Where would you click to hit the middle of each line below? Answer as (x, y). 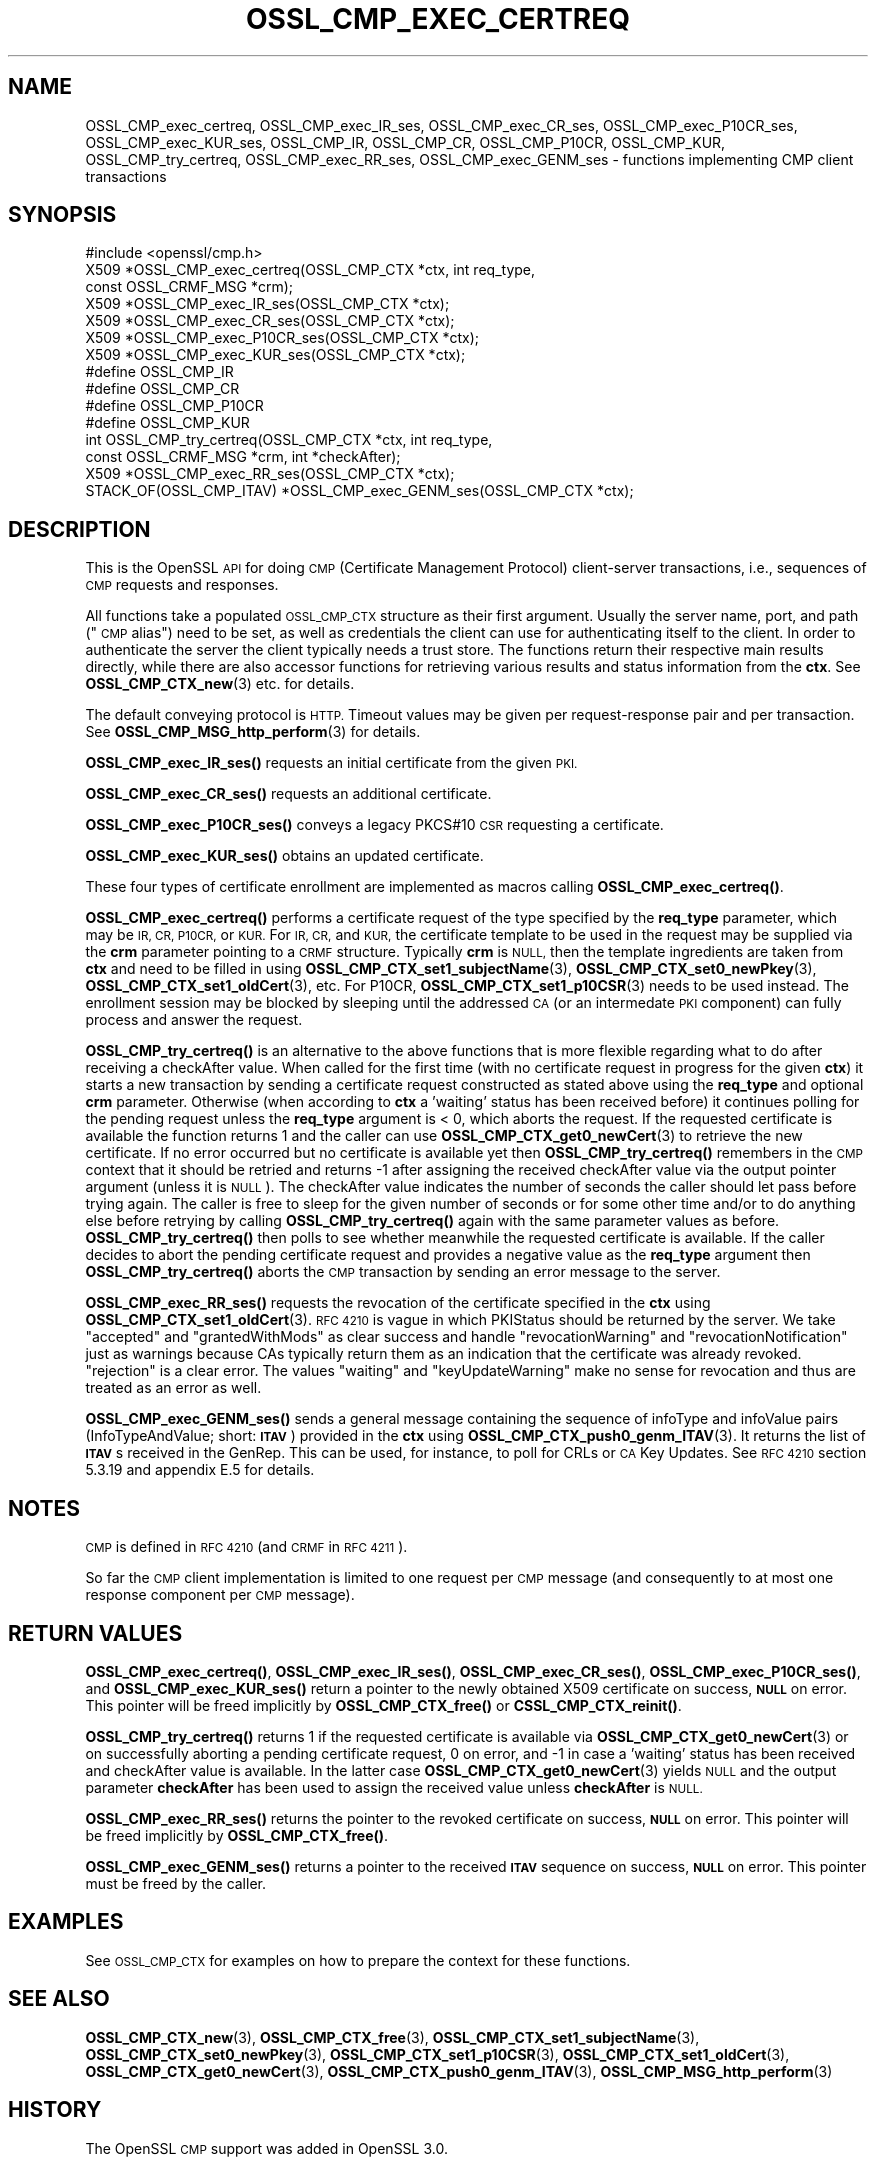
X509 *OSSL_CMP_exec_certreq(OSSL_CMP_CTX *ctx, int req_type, (310, 270)
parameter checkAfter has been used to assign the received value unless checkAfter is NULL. (394, 1787)
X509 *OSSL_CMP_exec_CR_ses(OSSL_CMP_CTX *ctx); (270, 321)
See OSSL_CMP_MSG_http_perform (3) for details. (253, 732)
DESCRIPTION (79, 529)
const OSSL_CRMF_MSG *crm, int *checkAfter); (243, 457)
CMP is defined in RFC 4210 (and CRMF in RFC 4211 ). (246, 1547)
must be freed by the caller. (175, 1883)
